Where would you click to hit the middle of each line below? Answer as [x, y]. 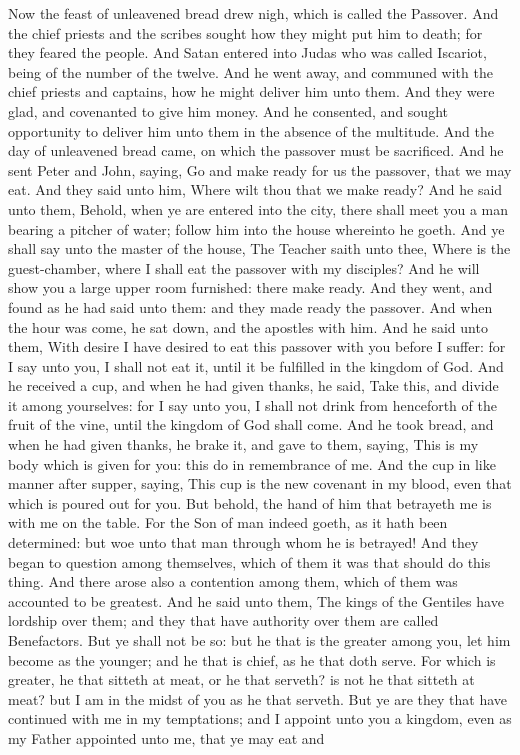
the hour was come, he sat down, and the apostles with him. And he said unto [248, 326]
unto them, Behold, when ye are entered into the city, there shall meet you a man [258, 208]
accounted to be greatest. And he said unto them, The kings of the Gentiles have [256, 600]
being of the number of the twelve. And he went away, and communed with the [250, 71]
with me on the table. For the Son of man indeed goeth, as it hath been [228, 522]
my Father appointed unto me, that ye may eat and [166, 737]
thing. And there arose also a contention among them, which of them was [233, 581]
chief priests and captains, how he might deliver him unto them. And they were [251, 91]
